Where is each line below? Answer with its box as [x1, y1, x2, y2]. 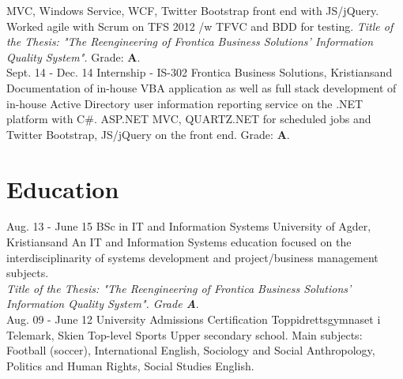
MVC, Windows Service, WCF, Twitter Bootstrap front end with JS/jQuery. [6, 2, 379, 18]
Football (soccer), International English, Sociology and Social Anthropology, [6, 342, 375, 358]
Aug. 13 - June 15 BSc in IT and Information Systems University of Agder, [6, 218, 371, 235]
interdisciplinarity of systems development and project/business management [6, 249, 379, 265]
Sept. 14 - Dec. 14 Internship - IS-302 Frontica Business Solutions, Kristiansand [6, 64, 393, 81]
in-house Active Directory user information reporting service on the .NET [6, 95, 363, 111]
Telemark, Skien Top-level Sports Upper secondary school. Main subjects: [6, 326, 363, 343]
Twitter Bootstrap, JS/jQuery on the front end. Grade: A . [6, 126, 290, 142]
